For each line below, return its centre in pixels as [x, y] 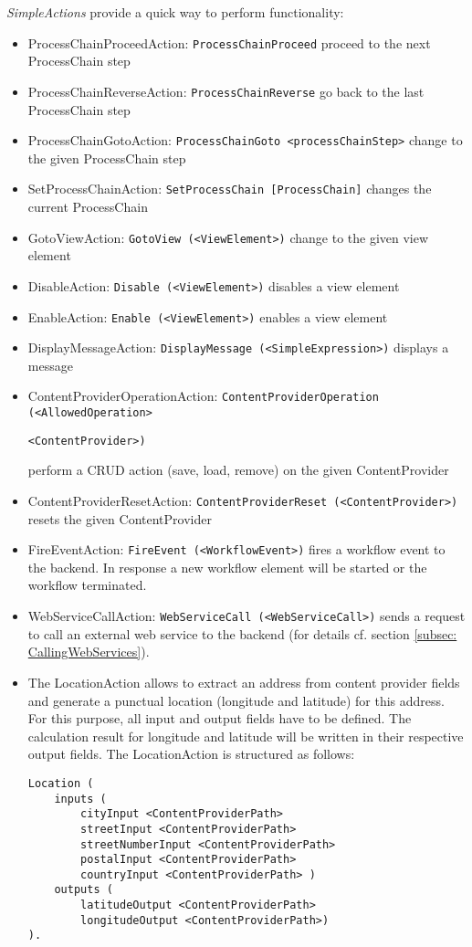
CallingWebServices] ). [89, 652]
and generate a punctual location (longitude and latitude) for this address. [236, 700]
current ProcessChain [88, 206]
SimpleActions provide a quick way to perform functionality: [175, 12]
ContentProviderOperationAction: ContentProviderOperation [203, 396]
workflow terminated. [87, 585]
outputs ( [84, 890]
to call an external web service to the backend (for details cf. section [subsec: [242, 633]
